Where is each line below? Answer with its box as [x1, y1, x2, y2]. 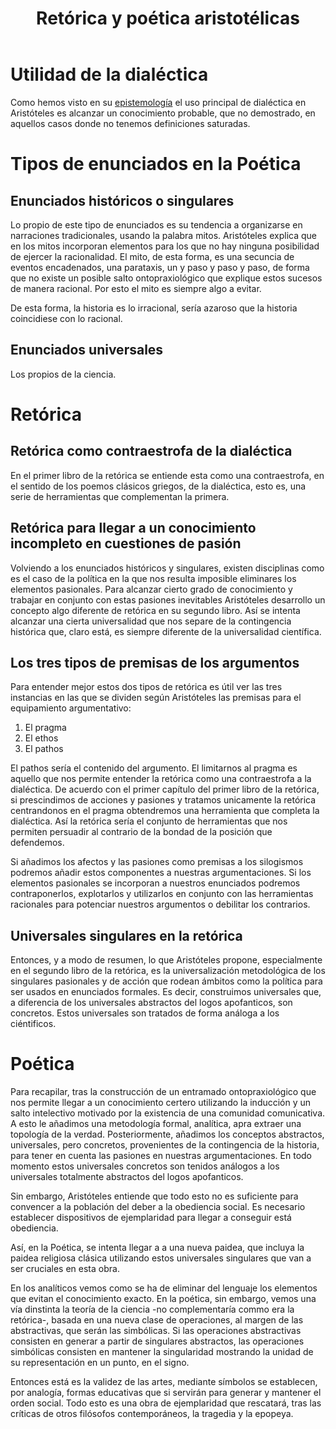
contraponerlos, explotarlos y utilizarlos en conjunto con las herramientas [10, 888, 314, 900]
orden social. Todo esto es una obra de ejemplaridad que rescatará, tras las [10, 1397, 322, 1409]
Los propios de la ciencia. [10, 368, 117, 380]
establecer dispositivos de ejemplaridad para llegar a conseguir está [10, 1212, 292, 1224]
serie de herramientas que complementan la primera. [10, 490, 230, 502]
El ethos [24, 732, 59, 744]
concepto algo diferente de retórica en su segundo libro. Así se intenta [10, 604, 301, 616]
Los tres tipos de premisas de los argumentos [10, 654, 300, 671]
